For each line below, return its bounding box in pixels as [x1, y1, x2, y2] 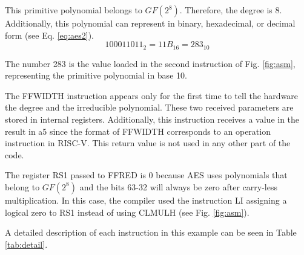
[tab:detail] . [5, 237, 48, 250]
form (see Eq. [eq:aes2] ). [5, 28, 94, 41]
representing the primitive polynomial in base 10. [5, 69, 187, 82]
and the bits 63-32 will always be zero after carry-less [79, 180, 278, 193]
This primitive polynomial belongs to [5, 4, 142, 16]
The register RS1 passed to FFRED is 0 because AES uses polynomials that [5, 169, 288, 181]
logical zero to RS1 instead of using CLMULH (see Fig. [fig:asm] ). [5, 205, 249, 218]
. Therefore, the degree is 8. [179, 4, 282, 16]
